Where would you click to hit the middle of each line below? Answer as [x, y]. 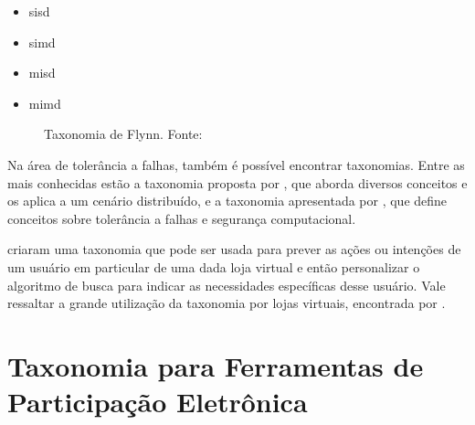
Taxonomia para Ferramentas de [216, 365]
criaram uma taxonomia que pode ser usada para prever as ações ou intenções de [234, 249]
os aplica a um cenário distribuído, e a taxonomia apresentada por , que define [227, 201]
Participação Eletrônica [158, 402]
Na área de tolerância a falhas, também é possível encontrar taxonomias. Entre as [236, 164]
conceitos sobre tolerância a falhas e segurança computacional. [182, 218]
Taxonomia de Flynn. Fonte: [123, 134]
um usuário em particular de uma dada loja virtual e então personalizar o [214, 266]
